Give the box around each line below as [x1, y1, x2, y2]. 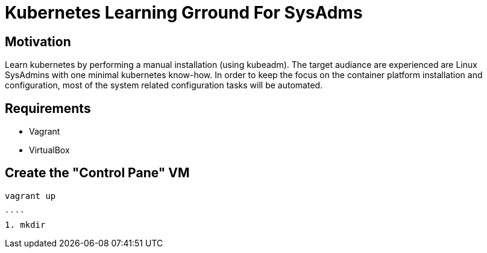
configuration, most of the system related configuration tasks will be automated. [5, 80, 323, 91]
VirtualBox [29, 145, 70, 156]
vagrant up [5, 191, 56, 201]
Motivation [5, 34, 71, 49]
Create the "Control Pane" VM [5, 165, 190, 181]
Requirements [5, 100, 91, 116]
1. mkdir [5, 219, 46, 230]
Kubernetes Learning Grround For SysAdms [5, 2, 363, 23]
